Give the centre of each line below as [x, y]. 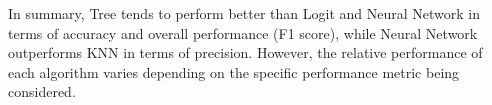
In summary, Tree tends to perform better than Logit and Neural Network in [244, 13]
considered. [42, 91]
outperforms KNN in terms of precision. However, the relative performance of [245, 52]
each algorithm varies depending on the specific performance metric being [234, 71]
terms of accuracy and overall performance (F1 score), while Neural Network [243, 32]
